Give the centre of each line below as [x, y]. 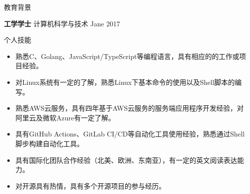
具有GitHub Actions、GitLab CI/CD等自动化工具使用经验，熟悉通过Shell [130, 134]
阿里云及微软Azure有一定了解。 [65, 117]
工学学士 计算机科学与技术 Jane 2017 [62, 23]
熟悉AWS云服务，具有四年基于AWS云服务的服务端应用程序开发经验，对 [130, 108]
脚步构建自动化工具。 [49, 143]
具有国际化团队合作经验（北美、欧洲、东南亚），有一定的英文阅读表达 [126, 160]
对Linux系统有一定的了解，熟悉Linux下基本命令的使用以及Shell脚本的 [125, 82]
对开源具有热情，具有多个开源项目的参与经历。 [90, 185]
